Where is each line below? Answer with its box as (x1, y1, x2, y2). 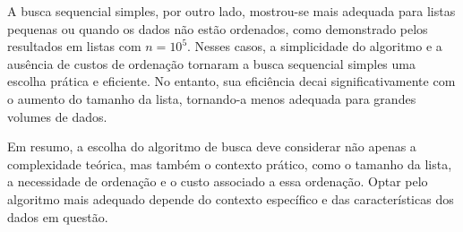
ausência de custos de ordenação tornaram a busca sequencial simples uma (7, 54, 416, 73)
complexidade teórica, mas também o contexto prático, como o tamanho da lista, (7, 154, 452, 173)
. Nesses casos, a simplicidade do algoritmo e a (187, 37, 442, 56)
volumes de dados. (7, 107, 107, 125)
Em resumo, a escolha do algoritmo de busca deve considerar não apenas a (7, 137, 416, 156)
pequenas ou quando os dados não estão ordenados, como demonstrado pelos (7, 19, 428, 38)
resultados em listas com (7, 37, 141, 56)
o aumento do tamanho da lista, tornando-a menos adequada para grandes (7, 89, 416, 107)
